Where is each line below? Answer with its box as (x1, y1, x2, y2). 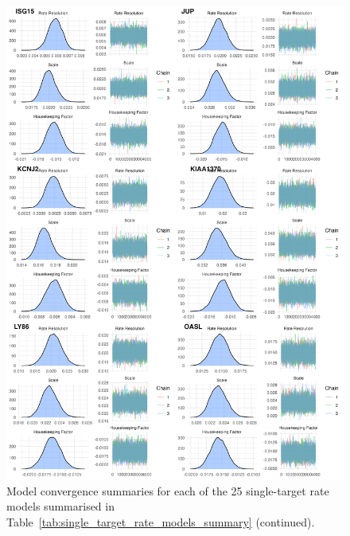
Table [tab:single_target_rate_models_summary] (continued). (6, 513, 315, 530)
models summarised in (6, 498, 115, 514)
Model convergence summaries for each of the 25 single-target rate (6, 482, 329, 499)
